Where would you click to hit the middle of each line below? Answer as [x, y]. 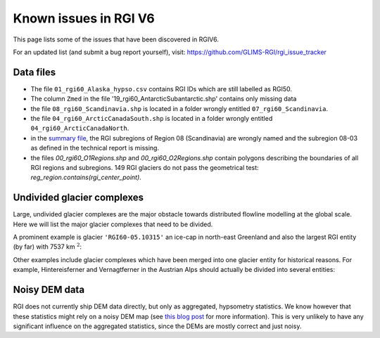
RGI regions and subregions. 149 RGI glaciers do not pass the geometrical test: [145, 167]
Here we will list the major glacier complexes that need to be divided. [113, 224]
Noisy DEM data [49, 290]
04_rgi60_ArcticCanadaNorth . [80, 128]
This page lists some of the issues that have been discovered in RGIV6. [116, 39]
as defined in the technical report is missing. [95, 148]
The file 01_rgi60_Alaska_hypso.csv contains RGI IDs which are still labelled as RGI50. [161, 89]
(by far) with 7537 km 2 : [47, 246]
